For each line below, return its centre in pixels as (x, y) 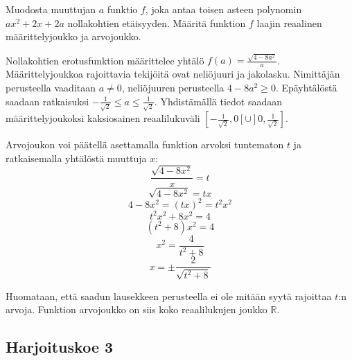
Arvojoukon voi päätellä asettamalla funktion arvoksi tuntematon (145, 144)
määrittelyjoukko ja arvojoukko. (73, 36)
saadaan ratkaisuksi (47, 101)
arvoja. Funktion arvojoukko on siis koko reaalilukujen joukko (137, 309)
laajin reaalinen (289, 23)
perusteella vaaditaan (51, 87)
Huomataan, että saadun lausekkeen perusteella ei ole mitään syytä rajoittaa (169, 296)
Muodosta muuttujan (51, 9)
